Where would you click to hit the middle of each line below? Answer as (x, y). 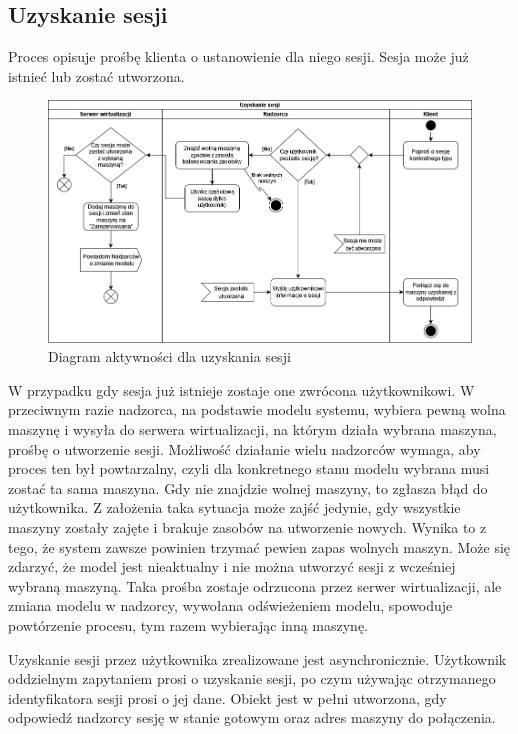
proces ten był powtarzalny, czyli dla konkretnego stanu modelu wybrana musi (249, 468)
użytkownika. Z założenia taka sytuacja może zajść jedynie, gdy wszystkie (234, 507)
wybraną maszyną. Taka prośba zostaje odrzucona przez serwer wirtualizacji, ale (255, 585)
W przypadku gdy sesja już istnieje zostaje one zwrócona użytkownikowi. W (241, 389)
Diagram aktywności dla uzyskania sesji (169, 356)
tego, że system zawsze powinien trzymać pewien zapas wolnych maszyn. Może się (259, 546)
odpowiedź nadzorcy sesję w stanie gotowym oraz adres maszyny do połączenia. (252, 717)
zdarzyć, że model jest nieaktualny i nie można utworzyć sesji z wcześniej (232, 566)
